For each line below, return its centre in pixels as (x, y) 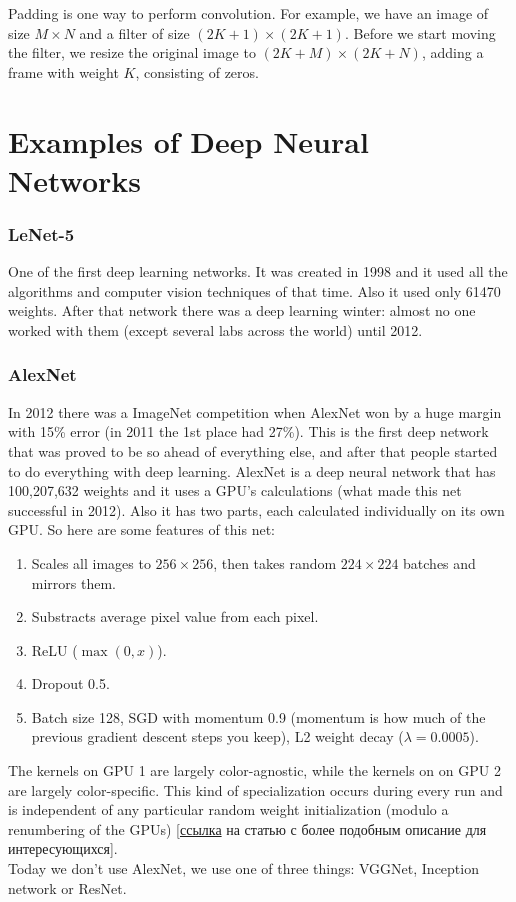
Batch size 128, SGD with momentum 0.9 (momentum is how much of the (258, 716)
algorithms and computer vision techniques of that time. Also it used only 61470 (254, 290)
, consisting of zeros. (197, 71)
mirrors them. (73, 582)
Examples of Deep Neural (188, 140)
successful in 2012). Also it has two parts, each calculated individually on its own (256, 509)
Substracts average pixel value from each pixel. (175, 616)
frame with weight (63, 71)
